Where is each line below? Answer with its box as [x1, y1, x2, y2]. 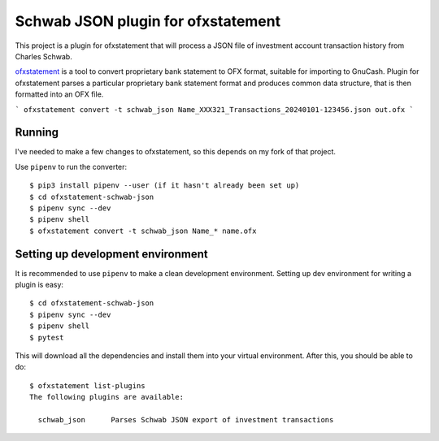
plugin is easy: [15, 280, 64, 290]
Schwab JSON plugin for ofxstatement [15, 12, 280, 30]
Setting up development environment [15, 247, 208, 261]
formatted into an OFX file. [15, 89, 104, 99]
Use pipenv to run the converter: [15, 162, 128, 171]
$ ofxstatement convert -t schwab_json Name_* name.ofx [29, 226, 257, 236]
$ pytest [29, 333, 64, 342]
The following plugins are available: [29, 392, 185, 402]
